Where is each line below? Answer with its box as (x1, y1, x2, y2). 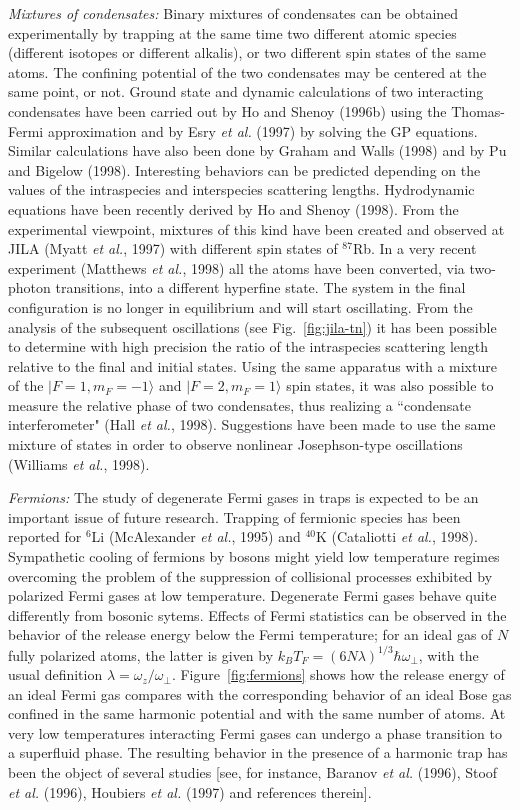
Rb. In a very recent (352, 238, 477, 259)
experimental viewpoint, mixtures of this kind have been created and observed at (8, 218, 505, 239)
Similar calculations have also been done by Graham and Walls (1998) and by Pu (8, 140, 507, 161)
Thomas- (451, 100, 505, 121)
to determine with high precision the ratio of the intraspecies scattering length (8, 336, 489, 357)
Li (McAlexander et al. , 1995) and (91, 526, 301, 547)
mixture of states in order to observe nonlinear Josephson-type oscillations (8, 434, 463, 455)
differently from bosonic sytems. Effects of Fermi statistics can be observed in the (8, 604, 507, 625)
